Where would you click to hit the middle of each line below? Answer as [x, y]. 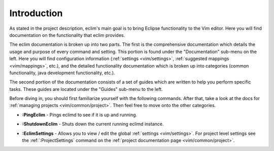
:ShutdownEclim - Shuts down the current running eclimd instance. [93, 124]
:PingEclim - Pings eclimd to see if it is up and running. [80, 115]
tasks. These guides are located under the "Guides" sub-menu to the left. [86, 89]
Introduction [36, 13]
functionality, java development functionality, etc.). [62, 73]
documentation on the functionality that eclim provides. [67, 35]
